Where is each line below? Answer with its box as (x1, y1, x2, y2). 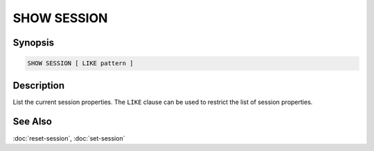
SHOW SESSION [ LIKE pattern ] (27, 60, 134, 67)
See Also (12, 116, 52, 127)
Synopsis (12, 37, 55, 48)
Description (12, 80, 65, 91)
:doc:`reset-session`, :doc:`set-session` (12, 134, 125, 142)
